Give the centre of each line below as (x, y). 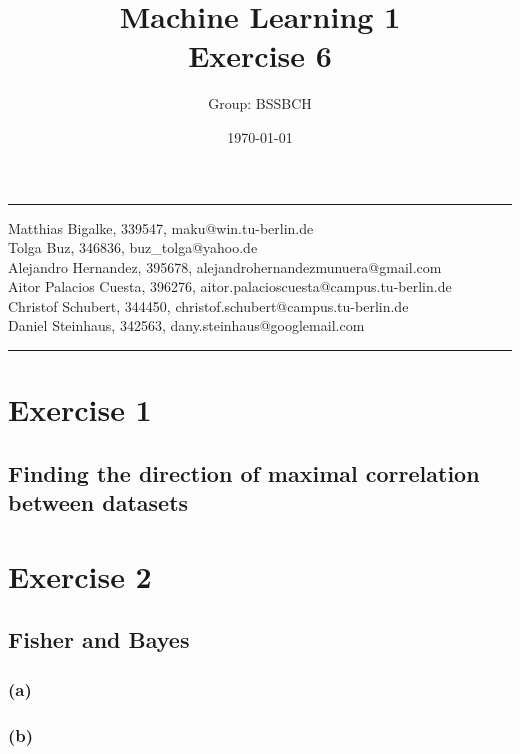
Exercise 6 (260, 55)
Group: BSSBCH (260, 103)
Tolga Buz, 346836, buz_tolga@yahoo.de (133, 247)
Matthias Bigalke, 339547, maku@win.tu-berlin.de (161, 227)
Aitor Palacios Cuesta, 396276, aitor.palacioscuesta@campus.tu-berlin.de (230, 286)
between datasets (98, 502)
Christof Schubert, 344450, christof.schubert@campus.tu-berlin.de (208, 305)
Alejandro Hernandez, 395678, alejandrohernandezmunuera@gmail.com (225, 266)
